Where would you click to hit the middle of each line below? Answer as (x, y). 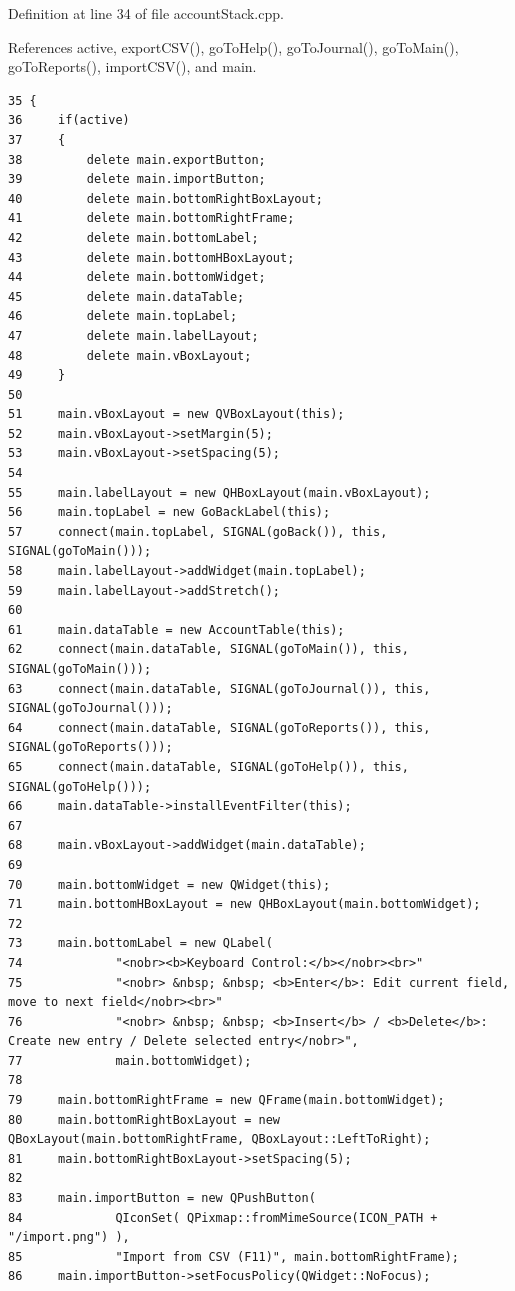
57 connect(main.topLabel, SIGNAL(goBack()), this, (198, 531)
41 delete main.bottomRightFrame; (151, 218)
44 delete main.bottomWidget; (137, 277)
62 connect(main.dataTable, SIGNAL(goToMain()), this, (208, 649)
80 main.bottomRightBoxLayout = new (144, 1119)
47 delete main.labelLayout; (133, 335)
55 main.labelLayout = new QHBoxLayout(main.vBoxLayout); (219, 492)
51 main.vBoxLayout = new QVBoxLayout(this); (176, 414)
